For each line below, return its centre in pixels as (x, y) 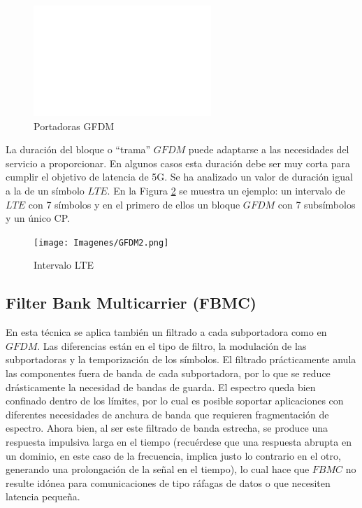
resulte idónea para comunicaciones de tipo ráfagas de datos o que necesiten (168, 482)
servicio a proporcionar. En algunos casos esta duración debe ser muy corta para (178, 163)
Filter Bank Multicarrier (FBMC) (131, 303)
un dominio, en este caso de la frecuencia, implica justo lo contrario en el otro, (173, 455)
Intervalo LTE (64, 265)
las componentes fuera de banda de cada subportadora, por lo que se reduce (168, 373)
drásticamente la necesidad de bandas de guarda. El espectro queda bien (161, 387)
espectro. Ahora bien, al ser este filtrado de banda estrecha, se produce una (167, 428)
